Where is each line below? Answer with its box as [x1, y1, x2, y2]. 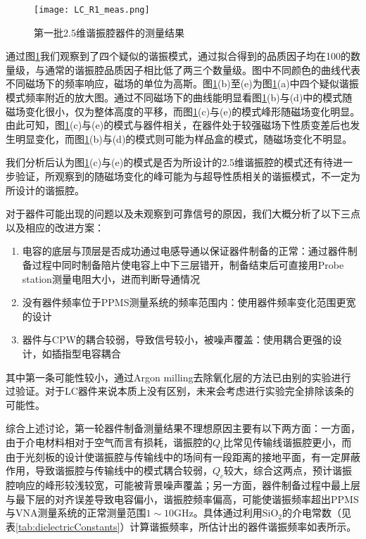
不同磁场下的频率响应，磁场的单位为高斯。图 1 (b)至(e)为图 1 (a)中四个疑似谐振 [6, 76, 359, 91]
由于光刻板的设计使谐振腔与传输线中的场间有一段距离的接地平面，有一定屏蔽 [6, 449, 360, 464]
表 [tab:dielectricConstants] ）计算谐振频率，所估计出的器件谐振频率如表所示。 [6, 519, 357, 533]
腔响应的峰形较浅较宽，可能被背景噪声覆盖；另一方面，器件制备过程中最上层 [6, 478, 360, 493]
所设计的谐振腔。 [6, 182, 84, 197]
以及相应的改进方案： [6, 220, 104, 234]
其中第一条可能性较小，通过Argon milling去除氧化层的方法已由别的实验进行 [6, 369, 351, 384]
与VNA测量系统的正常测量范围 [6, 505, 146, 520]
